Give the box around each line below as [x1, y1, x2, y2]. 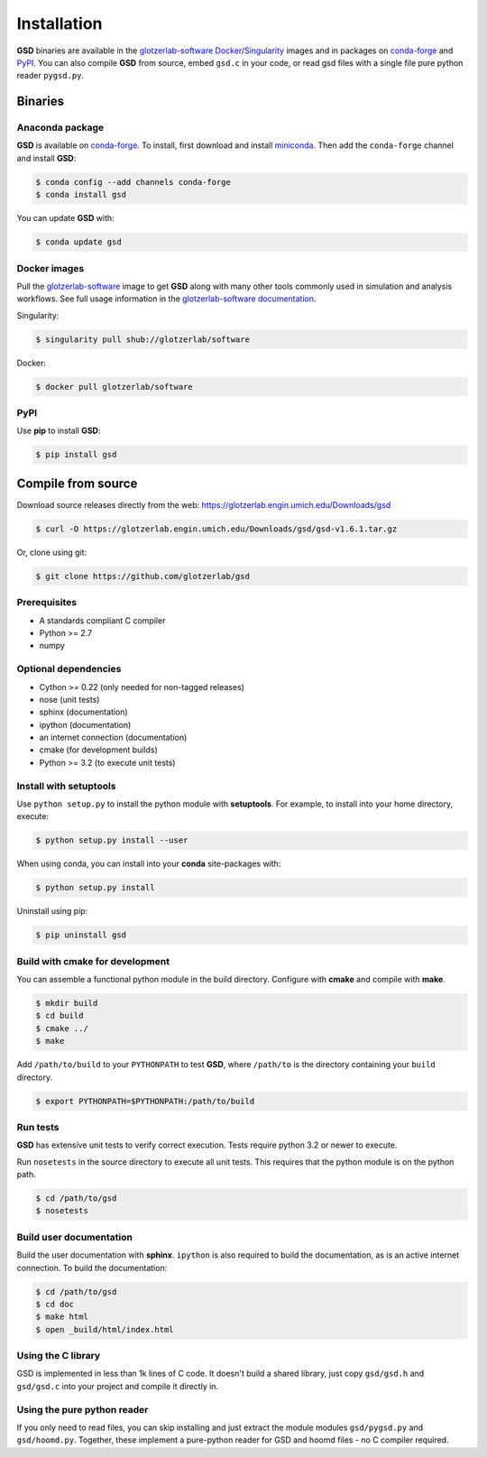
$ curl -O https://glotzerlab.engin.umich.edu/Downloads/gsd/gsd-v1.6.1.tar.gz [35, 523, 398, 534]
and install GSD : [16, 152, 77, 163]
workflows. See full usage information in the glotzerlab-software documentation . [16, 293, 317, 304]
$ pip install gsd [35, 449, 117, 460]
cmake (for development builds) [39, 744, 158, 755]
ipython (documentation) [39, 719, 132, 730]
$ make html [35, 1312, 89, 1322]
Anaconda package [16, 122, 105, 134]
